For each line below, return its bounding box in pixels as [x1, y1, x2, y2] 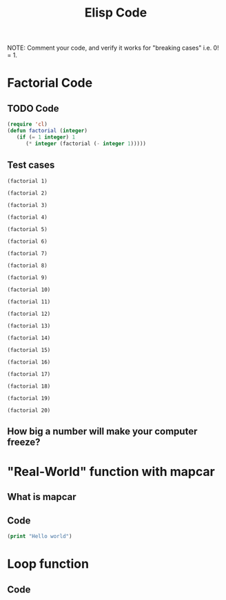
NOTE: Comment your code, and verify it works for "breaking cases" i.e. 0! [7, 43, 219, 52]
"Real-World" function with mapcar [7, 464, 215, 480]
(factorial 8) [7, 262, 48, 269]
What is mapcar [7, 491, 77, 503]
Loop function [7, 557, 90, 572]
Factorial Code [7, 75, 93, 91]
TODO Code [7, 102, 60, 114]
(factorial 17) [7, 370, 51, 377]
